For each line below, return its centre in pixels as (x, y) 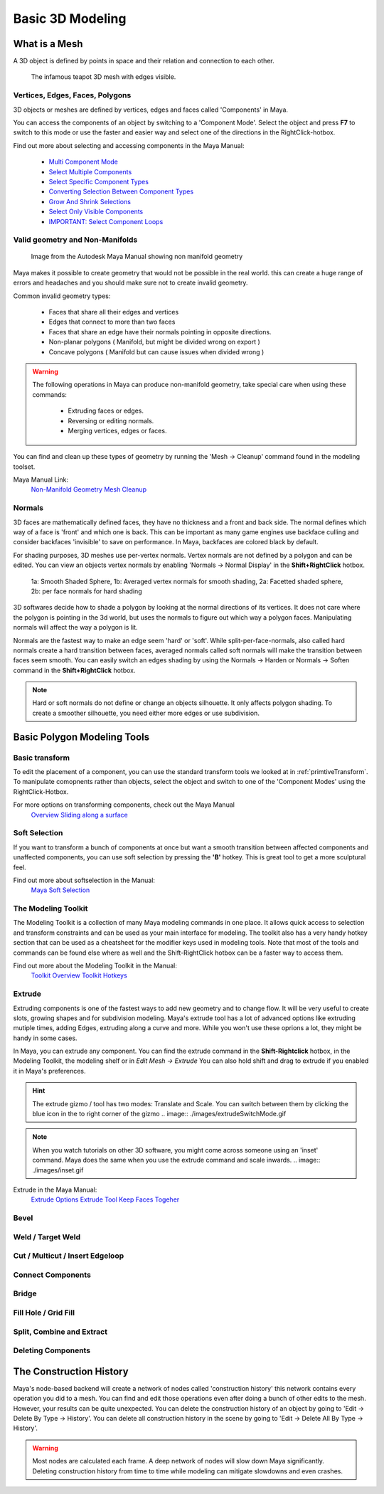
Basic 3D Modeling (70, 18)
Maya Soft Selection (60, 890)
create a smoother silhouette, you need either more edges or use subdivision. (146, 713)
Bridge (25, 1293)
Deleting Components (52, 1350)
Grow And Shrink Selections (90, 201)
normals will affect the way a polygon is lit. (75, 627)
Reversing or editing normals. (111, 420)
